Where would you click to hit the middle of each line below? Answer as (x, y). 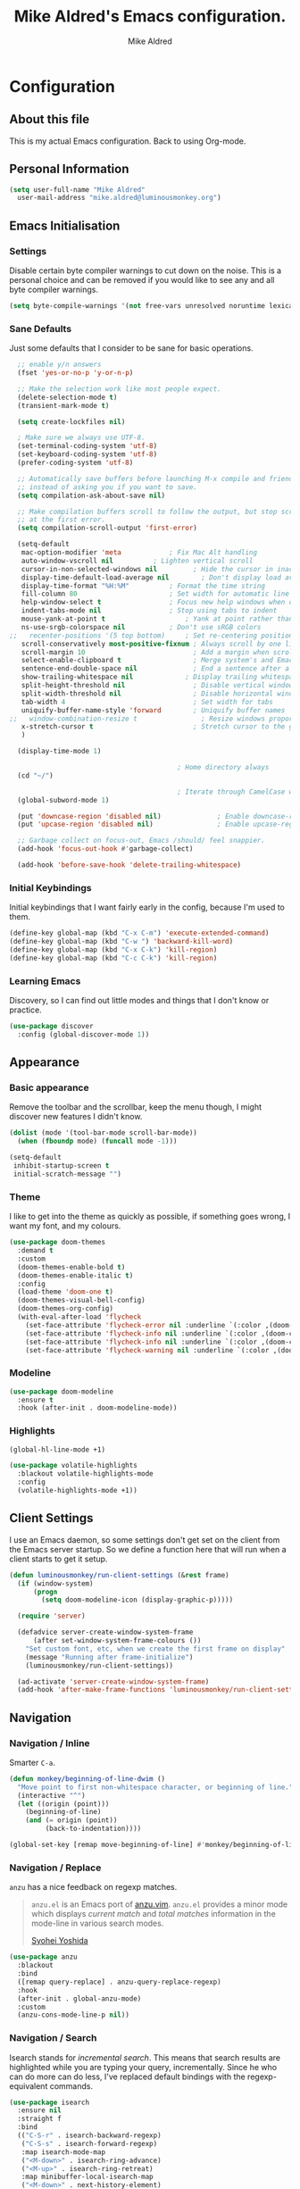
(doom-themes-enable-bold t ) (71, 1267)
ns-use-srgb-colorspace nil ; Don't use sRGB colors (141, 627)
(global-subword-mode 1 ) (63, 800)
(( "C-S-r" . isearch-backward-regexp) (90, 2135)
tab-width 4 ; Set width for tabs (147, 702)
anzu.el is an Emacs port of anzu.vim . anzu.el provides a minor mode (159, 1904)
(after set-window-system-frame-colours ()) (117, 1641)
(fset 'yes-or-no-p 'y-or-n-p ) (75, 373)
